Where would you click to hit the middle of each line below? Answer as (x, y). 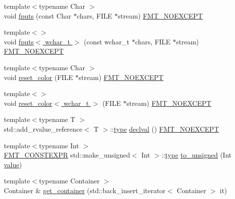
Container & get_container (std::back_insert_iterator (85, 190)
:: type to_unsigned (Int (196, 155)
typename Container (69, 181)
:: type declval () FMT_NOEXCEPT (164, 129)
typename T (57, 119)
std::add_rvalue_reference (43, 129)
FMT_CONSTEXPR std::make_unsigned (67, 155)
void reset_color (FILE (38, 77)
